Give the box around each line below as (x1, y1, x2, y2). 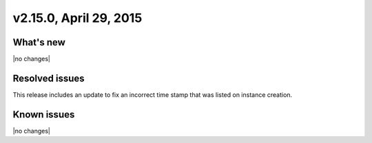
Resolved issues (12, 72, 85, 84)
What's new (12, 36, 65, 48)
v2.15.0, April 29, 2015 (12, 10, 143, 25)
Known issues (12, 109, 75, 120)
